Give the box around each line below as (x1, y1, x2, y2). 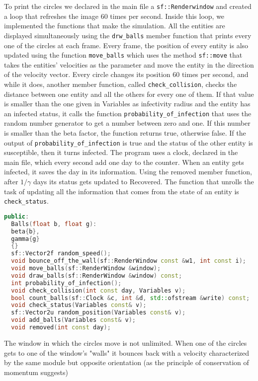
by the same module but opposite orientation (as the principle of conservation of (4, 357, 249, 368)
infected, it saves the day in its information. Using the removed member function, (4, 166, 252, 177)
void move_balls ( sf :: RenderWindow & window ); (11, 265, 161, 272)
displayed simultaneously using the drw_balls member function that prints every (4, 30, 252, 40)
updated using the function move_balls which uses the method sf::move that (4, 50, 243, 60)
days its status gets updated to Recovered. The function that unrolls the (33, 176, 254, 187)
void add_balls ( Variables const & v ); (11, 316, 136, 324)
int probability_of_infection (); (11, 279, 122, 287)
